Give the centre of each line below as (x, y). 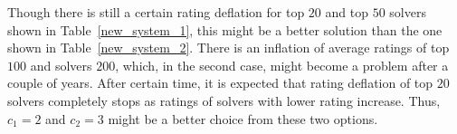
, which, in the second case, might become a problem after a (282, 65)
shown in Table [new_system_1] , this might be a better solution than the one (225, 29)
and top (347, 12)
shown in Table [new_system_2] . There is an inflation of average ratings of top (228, 48)
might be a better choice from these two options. (243, 118)
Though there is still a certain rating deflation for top (156, 12)
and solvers (61, 65)
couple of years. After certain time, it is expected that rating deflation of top (220, 83)
